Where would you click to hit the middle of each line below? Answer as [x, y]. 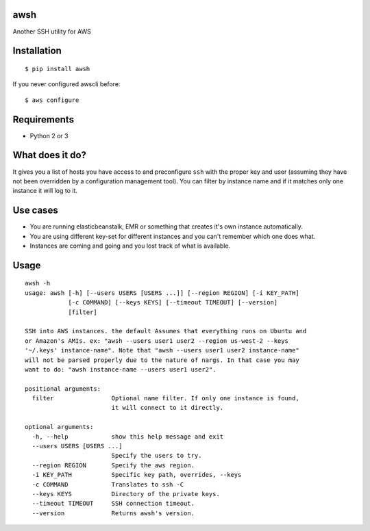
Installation [37, 51]
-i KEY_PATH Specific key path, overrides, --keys [137, 475]
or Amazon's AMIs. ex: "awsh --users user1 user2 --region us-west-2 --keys [157, 341]
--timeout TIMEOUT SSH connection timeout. [113, 504]
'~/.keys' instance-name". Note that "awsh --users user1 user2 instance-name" [162, 350]
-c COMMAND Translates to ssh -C [108, 484]
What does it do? [50, 155]
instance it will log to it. [45, 191]
